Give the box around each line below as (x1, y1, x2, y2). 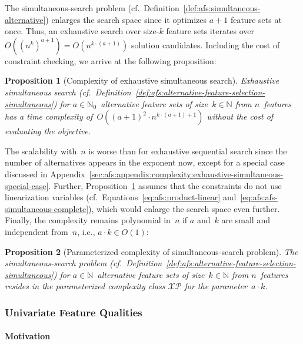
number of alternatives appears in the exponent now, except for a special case (5, 156, 285, 168)
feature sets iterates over (166, 25, 255, 37)
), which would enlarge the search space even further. (88, 202, 280, 214)
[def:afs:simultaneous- (183, 2, 261, 14)
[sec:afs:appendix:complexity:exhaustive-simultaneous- (89, 167, 284, 180)
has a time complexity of (5, 110, 93, 123)
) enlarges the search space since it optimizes (45, 13, 207, 25)
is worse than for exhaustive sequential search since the (88, 144, 287, 157)
